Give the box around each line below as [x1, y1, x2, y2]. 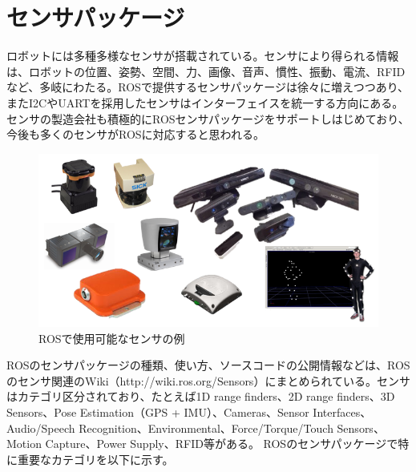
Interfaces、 [313, 403, 372, 420]
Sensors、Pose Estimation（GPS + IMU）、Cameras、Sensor [6, 403, 309, 420]
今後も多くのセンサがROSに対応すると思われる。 [6, 126, 265, 143]
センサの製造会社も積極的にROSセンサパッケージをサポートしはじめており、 [6, 110, 410, 127]
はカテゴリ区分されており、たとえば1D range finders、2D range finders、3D [6, 388, 395, 405]
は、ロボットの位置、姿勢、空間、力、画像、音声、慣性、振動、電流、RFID [6, 63, 406, 79]
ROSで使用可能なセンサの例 [38, 329, 185, 346]
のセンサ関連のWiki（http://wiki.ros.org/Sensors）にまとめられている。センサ [6, 372, 410, 389]
